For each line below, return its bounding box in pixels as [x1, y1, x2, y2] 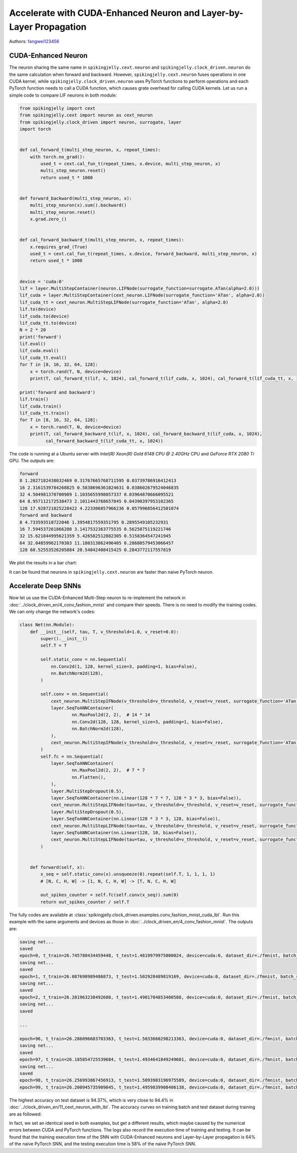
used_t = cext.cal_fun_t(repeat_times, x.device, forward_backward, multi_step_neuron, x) [30, 251, 257, 256]
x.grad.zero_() [30, 216, 67, 222]
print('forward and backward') [19, 389, 96, 395]
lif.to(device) [19, 306, 56, 312]
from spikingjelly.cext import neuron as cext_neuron [19, 112, 153, 118]
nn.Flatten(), [72, 774, 106, 780]
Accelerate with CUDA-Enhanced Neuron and [9, 7, 200, 18]
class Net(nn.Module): [19, 622, 75, 628]
